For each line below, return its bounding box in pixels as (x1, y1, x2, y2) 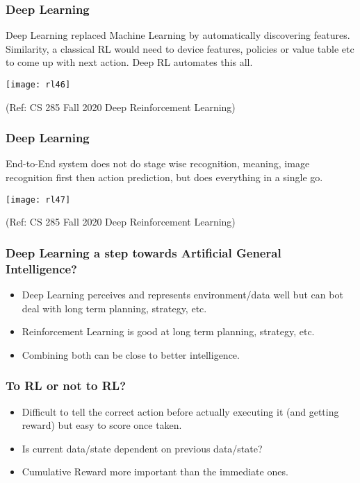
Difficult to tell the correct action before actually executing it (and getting (22, 404, 339, 418)
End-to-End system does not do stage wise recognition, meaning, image (6, 156, 310, 171)
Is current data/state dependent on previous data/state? (22, 441, 263, 455)
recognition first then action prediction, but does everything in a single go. (6, 170, 323, 185)
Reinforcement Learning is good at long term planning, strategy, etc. (22, 324, 315, 339)
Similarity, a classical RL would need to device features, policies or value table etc (6, 41, 354, 56)
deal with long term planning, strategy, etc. (22, 300, 207, 315)
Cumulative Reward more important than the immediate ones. (22, 464, 288, 479)
